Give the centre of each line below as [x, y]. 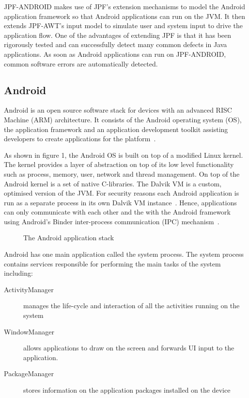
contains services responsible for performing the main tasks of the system [112, 263]
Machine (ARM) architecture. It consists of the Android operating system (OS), [123, 119]
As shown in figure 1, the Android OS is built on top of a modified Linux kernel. [124, 155]
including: [18, 273]
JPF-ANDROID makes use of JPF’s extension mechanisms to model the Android [125, 6]
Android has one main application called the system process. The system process [124, 254]
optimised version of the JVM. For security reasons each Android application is [122, 193]
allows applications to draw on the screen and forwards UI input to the [129, 348]
